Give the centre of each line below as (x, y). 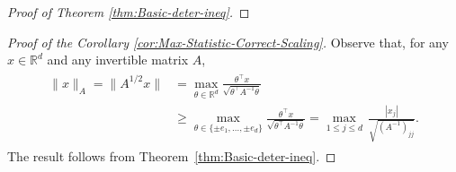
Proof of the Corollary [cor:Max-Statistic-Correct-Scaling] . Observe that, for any (228, 42)
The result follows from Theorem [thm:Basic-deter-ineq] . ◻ (172, 155)
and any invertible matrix (118, 60)
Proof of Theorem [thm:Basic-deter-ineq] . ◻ (129, 12)
